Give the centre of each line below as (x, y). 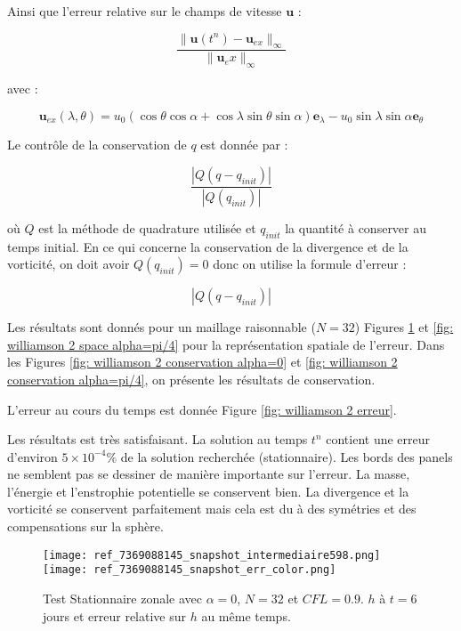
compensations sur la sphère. (85, 526)
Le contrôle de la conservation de (97, 145)
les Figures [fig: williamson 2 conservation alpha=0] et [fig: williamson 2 (202, 362)
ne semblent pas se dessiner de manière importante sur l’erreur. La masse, (209, 474)
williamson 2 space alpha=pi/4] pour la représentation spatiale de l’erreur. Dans (226, 344)
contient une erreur (378, 439)
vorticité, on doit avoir (69, 264)
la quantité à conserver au (356, 227)
